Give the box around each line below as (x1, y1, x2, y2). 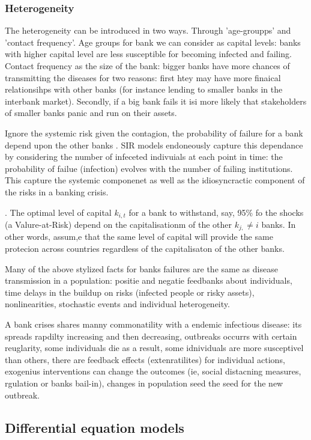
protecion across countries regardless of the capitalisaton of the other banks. (5, 242, 285, 255)
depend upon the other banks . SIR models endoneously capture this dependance (5, 138, 303, 151)
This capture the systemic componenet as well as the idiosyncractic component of (5, 174, 305, 186)
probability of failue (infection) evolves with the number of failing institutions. (5, 162, 293, 174)
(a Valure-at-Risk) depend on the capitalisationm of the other (5, 218, 232, 230)
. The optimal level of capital (5, 206, 112, 218)
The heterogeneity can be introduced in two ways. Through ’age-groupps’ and (5, 24, 291, 37)
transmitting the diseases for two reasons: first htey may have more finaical (5, 71, 281, 84)
